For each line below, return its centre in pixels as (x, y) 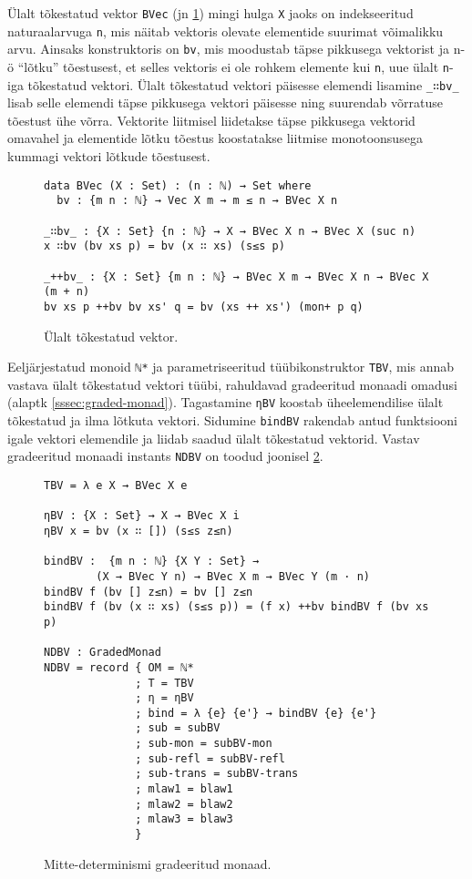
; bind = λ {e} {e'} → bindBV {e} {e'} (256, 713)
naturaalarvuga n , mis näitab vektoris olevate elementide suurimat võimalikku (226, 31)
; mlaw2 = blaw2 (184, 804)
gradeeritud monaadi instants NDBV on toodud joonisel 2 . (165, 456)
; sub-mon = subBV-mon (204, 744)
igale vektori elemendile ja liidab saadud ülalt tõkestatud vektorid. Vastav (214, 438)
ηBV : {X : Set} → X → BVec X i (142, 516)
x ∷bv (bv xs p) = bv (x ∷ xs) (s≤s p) (164, 246)
